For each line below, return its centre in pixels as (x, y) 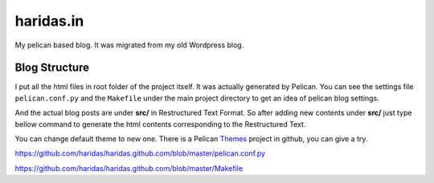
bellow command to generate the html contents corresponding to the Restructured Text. (160, 124)
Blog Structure (52, 68)
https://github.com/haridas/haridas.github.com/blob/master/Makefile (129, 168)
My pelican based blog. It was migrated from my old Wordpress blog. (129, 45)
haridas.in (49, 21)
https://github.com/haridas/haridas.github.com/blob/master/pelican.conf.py (140, 153)
